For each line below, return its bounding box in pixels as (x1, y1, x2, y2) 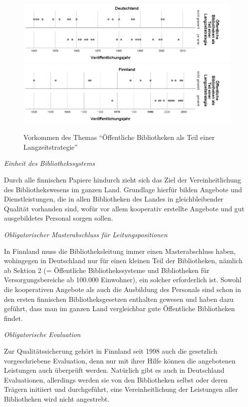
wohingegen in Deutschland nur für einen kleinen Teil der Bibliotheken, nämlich (4, 255, 243, 266)
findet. (4, 313, 23, 323)
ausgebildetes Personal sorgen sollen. (4, 213, 113, 223)
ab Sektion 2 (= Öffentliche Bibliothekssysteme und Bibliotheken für (4, 265, 210, 275)
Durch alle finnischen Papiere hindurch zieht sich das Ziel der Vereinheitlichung (4, 175, 241, 185)
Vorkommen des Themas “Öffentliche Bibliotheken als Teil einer (23, 132, 215, 142)
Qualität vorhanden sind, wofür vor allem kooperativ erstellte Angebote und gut (4, 203, 245, 213)
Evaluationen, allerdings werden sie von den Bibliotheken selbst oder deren (4, 374, 228, 384)
